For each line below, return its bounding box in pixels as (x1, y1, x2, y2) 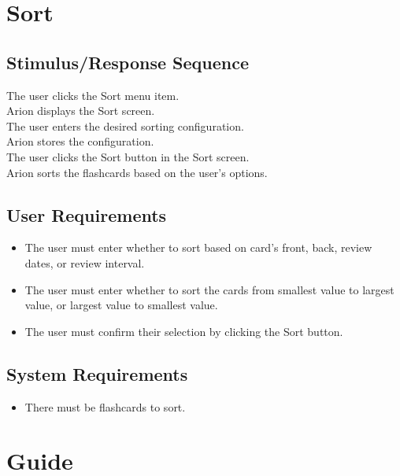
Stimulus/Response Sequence (6, 50, 249, 74)
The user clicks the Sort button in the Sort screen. (6, 148, 250, 164)
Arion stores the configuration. (6, 133, 154, 149)
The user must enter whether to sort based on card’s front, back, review (24, 239, 372, 256)
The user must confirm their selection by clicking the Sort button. (24, 323, 343, 339)
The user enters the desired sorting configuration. (6, 117, 244, 134)
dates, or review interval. (24, 254, 145, 271)
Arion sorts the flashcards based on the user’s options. (6, 164, 268, 180)
